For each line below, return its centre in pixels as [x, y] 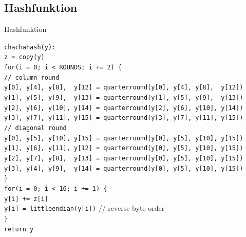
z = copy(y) [24, 57]
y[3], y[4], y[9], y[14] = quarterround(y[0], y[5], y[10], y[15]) [124, 168]
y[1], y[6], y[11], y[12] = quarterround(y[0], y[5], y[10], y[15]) [124, 148]
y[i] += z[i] [26, 199]
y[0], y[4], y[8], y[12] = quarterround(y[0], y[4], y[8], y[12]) [124, 88]
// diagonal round [35, 128]
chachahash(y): [30, 47]
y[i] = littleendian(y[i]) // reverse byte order [84, 208]
